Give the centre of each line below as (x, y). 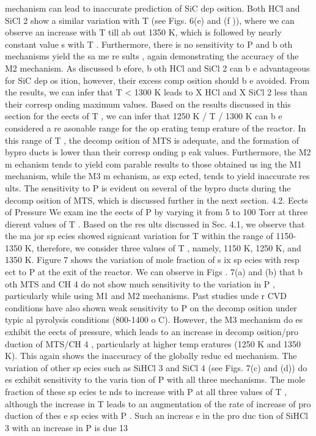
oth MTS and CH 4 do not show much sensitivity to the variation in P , (140, 283)
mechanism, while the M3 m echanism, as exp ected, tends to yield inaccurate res (157, 176)
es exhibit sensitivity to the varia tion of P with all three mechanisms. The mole (155, 379)
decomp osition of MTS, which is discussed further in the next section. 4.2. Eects (156, 200)
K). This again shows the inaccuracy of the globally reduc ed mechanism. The (151, 356)
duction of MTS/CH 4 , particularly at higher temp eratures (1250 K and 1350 (153, 343)
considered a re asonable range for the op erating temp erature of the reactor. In (156, 127)
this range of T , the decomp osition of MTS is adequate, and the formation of (152, 140)
